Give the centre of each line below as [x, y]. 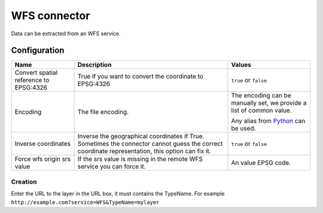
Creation [24, 181]
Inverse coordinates [43, 144]
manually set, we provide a [269, 103]
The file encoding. [103, 112]
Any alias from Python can [268, 121]
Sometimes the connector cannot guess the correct [150, 144]
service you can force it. [112, 166]
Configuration [38, 51]
